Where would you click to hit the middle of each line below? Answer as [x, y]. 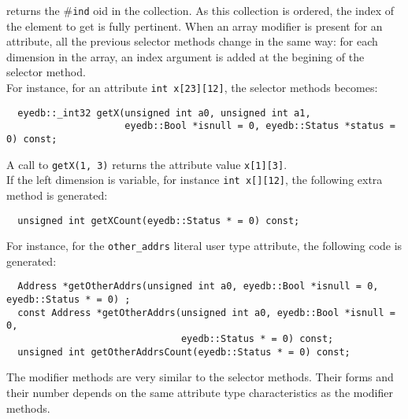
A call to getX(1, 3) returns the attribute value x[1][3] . [147, 164]
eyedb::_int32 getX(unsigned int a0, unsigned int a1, [164, 113]
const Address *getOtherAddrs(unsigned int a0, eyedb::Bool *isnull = [206, 312]
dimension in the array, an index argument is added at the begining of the [185, 56]
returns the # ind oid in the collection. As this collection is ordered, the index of [200, 10]
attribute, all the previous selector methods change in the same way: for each [192, 41]
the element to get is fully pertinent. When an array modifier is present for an [195, 26]
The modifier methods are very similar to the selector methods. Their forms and [200, 377]
